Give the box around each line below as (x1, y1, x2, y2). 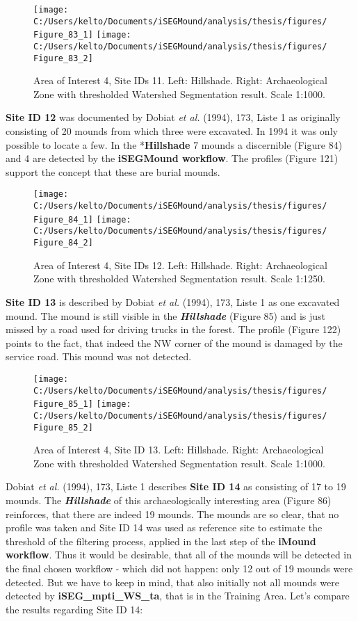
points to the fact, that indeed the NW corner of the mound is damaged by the (6, 335, 343, 350)
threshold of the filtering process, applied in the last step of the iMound (6, 533, 316, 548)
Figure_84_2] (33, 238, 93, 248)
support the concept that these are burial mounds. (6, 164, 220, 179)
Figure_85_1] (33, 399, 93, 410)
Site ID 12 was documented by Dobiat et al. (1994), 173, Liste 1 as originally (6, 110, 341, 124)
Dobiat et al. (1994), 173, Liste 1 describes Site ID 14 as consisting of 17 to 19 (6, 479, 346, 494)
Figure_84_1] (33, 214, 93, 225)
